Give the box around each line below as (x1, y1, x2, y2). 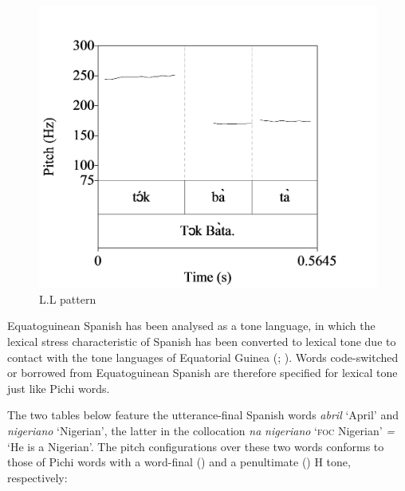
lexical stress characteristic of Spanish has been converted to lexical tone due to (7, 332, 396, 349)
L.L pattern (39, 290, 96, 307)
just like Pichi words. (7, 379, 110, 396)
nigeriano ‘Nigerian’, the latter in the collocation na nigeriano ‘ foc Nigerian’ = (7, 422, 395, 438)
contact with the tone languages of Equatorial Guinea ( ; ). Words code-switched (7, 348, 399, 365)
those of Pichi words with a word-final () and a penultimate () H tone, (7, 454, 351, 470)
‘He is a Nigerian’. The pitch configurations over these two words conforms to (7, 438, 384, 454)
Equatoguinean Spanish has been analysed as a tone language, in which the (7, 317, 376, 334)
